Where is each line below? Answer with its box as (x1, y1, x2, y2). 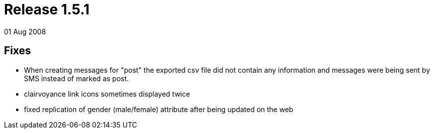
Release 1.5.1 (4, 1, 90, 18)
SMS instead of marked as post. (24, 74, 129, 83)
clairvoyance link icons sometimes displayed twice (24, 89, 190, 98)
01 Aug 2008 (4, 27, 46, 36)
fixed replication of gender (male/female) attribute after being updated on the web (24, 105, 293, 114)
